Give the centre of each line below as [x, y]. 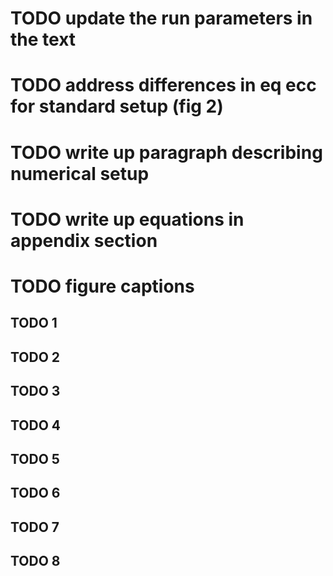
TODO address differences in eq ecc [163, 85]
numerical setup [80, 173]
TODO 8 [35, 561]
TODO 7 [35, 527]
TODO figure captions [102, 286]
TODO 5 [35, 458]
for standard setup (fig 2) [117, 106]
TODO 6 [35, 493]
